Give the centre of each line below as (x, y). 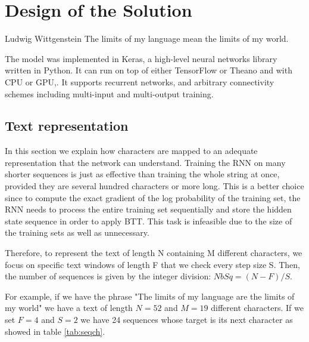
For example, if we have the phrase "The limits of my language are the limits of (150, 296)
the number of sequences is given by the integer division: (108, 276)
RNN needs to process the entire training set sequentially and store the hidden (148, 209)
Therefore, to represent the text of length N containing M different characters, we (154, 253)
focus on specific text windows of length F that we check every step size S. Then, (152, 264)
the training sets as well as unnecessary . (77, 232)
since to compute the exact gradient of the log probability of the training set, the (153, 197)
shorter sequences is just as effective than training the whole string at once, (142, 174)
